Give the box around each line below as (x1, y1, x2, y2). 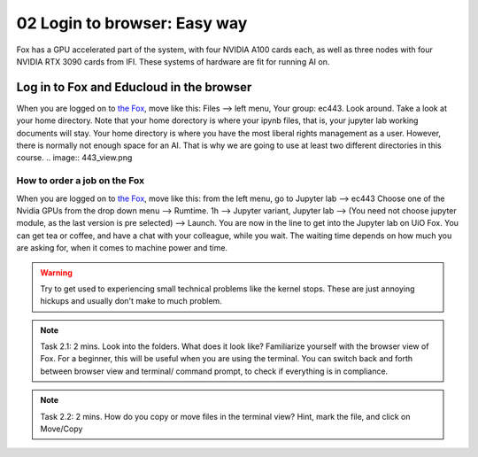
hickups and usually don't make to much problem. (40, 296, 223, 306)
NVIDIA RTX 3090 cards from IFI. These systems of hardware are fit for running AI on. (16, 56, 330, 66)
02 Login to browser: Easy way (16, 13, 248, 33)
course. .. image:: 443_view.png (16, 152, 133, 163)
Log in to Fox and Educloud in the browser (16, 80, 252, 95)
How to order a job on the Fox (16, 174, 145, 187)
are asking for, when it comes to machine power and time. (16, 243, 228, 253)
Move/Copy (40, 423, 83, 434)
